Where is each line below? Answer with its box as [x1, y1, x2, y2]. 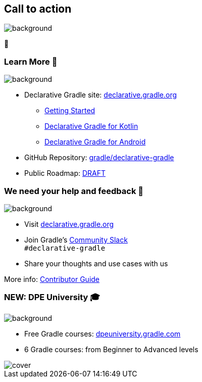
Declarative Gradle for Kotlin [44, 122, 138, 131]
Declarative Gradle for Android [44, 137, 146, 147]
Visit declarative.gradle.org [24, 219, 114, 228]
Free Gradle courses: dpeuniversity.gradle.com [24, 329, 181, 338]
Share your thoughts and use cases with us [24, 259, 168, 268]
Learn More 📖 [4, 56, 58, 67]
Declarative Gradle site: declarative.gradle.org [24, 90, 177, 100]
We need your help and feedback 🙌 [4, 185, 144, 196]
